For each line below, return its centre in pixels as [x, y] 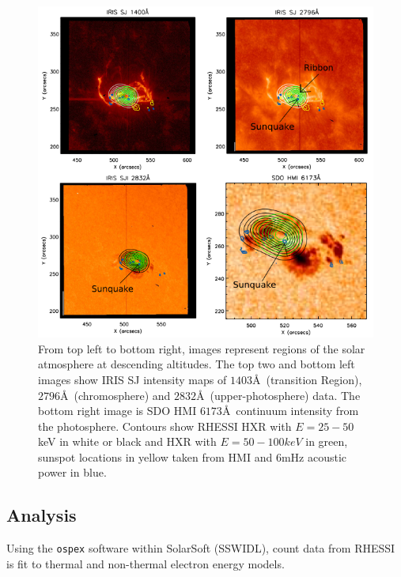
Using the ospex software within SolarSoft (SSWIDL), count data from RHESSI [201, 548]
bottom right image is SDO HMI [117, 411]
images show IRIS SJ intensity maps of [132, 379]
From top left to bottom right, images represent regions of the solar [202, 348]
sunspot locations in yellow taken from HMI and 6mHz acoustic [192, 456]
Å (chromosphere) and [115, 395]
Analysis [42, 515]
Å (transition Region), [307, 379]
